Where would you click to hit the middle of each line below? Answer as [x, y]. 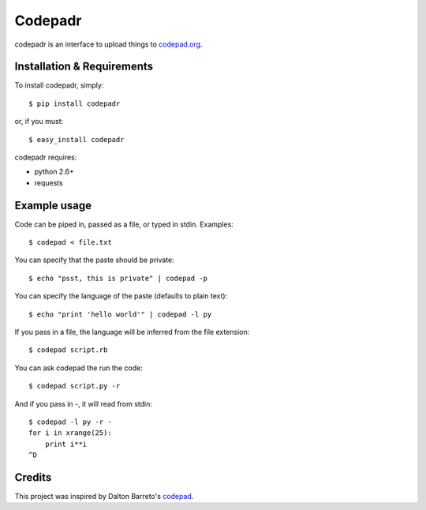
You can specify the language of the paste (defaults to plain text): [121, 296]
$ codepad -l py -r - [70, 422]
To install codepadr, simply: [59, 85]
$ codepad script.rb [68, 350]
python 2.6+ [54, 172]
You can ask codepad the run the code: [79, 368]
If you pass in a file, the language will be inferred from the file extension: [132, 332]
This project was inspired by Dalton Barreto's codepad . [104, 497]
